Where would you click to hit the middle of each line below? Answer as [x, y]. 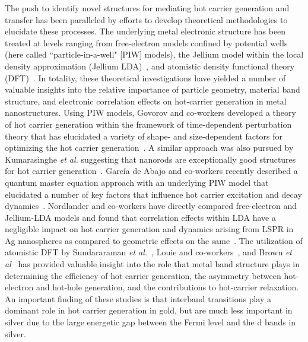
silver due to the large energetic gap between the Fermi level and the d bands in [150, 322]
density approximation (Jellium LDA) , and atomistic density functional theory [150, 66]
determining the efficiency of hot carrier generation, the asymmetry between [143, 275]
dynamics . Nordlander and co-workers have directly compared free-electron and [151, 206]
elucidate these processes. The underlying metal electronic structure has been [145, 31]
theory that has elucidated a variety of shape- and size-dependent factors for [144, 136]
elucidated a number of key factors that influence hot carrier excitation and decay [153, 194]
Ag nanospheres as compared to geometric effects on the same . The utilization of [154, 240]
